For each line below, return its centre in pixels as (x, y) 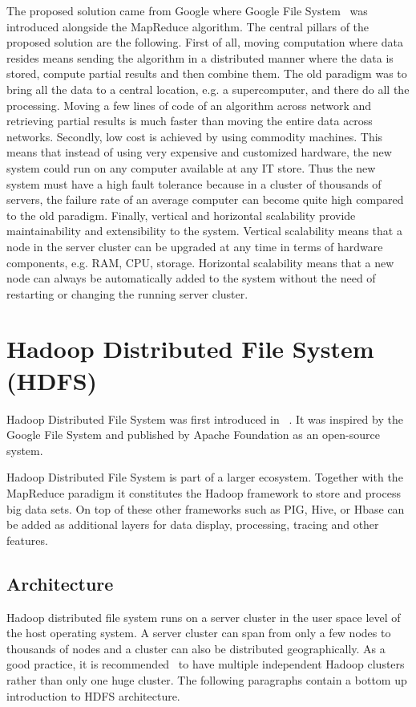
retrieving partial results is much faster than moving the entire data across (190, 121)
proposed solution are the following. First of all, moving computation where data (205, 42)
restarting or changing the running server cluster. (127, 293)
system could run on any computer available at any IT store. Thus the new (191, 167)
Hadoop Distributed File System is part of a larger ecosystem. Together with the (205, 477)
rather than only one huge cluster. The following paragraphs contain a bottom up (207, 679)
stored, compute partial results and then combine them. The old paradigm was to (207, 73)
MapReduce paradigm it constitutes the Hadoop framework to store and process (204, 492)
